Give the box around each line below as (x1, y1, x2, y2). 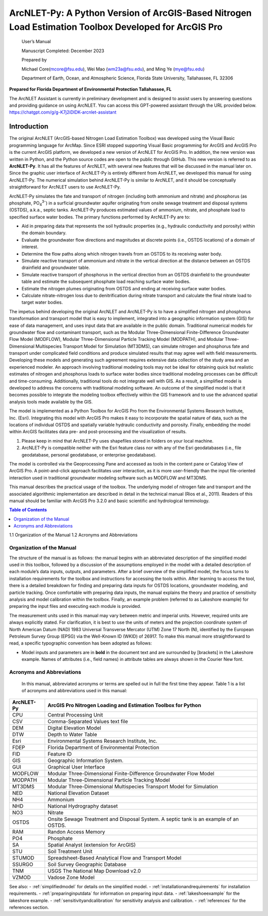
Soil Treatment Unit (47, 848, 93, 854)
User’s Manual (21, 39, 51, 45)
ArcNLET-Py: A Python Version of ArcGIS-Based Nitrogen (9, 7, 252, 18)
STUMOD (12, 854, 35, 861)
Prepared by (21, 57, 47, 63)
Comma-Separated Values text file (47, 718, 129, 724)
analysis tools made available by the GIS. (9, 398, 93, 404)
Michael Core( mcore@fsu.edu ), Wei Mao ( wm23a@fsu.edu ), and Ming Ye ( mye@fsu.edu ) (21, 66, 205, 72)
